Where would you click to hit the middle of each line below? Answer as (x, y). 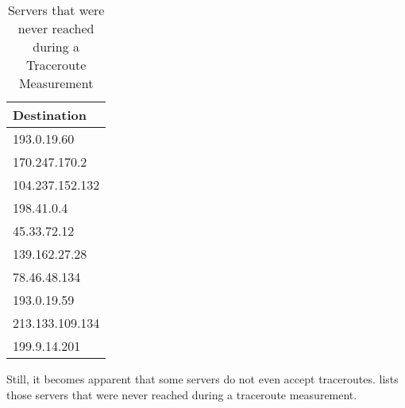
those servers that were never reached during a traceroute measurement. (182, 394)
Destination (50, 115)
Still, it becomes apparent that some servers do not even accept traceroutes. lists (202, 379)
